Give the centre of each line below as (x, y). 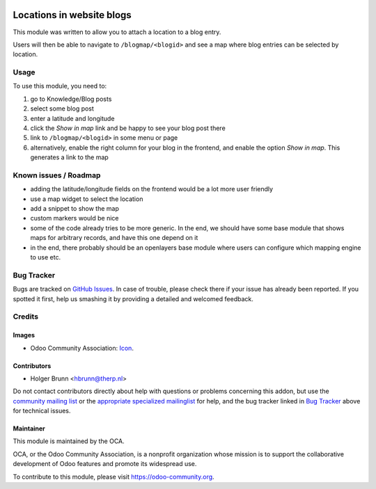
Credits (25, 316)
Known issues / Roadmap (57, 175)
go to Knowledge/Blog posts (71, 99)
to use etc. (46, 257)
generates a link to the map (70, 157)
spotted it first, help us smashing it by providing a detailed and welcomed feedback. (133, 298)
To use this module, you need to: (60, 86)
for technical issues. (42, 411)
